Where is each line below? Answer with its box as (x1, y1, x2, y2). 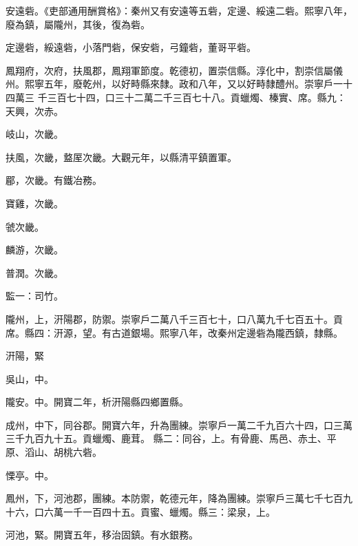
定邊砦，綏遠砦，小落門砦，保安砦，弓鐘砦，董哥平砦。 (6, 40, 256, 54)
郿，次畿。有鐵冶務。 (6, 173, 102, 187)
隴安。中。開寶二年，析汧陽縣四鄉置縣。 (6, 395, 189, 409)
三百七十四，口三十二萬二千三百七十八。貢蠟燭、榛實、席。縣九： (47, 90, 346, 104)
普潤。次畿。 (6, 265, 63, 280)
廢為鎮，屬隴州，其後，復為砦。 (6, 17, 150, 31)
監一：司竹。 (6, 288, 63, 303)
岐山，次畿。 (6, 127, 63, 141)
